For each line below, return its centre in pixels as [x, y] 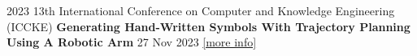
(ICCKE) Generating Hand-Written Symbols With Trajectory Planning [208, 26]
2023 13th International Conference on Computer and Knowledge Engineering [201, 10]
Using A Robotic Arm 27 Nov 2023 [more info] [132, 42]
